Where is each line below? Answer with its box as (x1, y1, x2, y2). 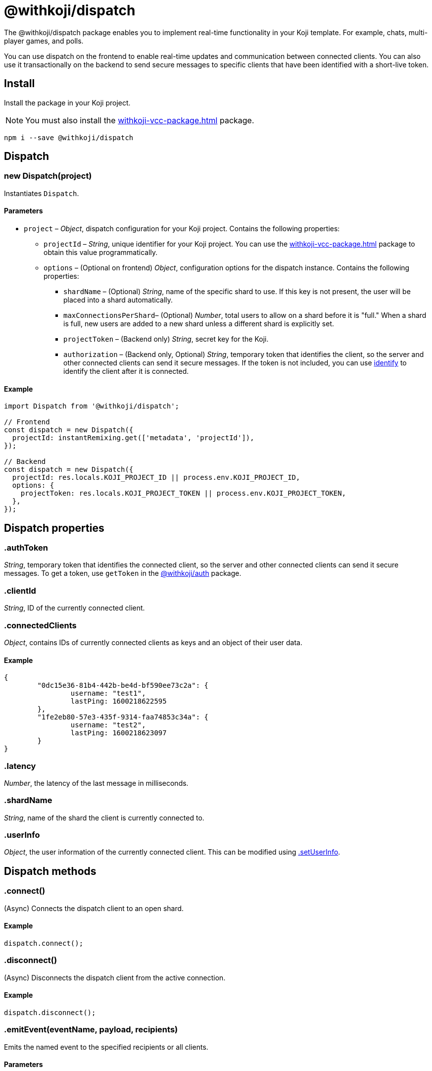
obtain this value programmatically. (44, 248, 158, 257)
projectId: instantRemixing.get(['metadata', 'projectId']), (12, 434, 254, 442)
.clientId (4, 585, 36, 596)
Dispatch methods (4, 865, 96, 877)
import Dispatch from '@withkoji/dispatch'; (4, 402, 180, 410)
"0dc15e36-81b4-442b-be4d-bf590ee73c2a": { (37, 681, 209, 690)
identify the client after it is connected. (63, 367, 189, 376)
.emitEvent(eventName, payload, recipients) (4, 1024, 178, 1035)
